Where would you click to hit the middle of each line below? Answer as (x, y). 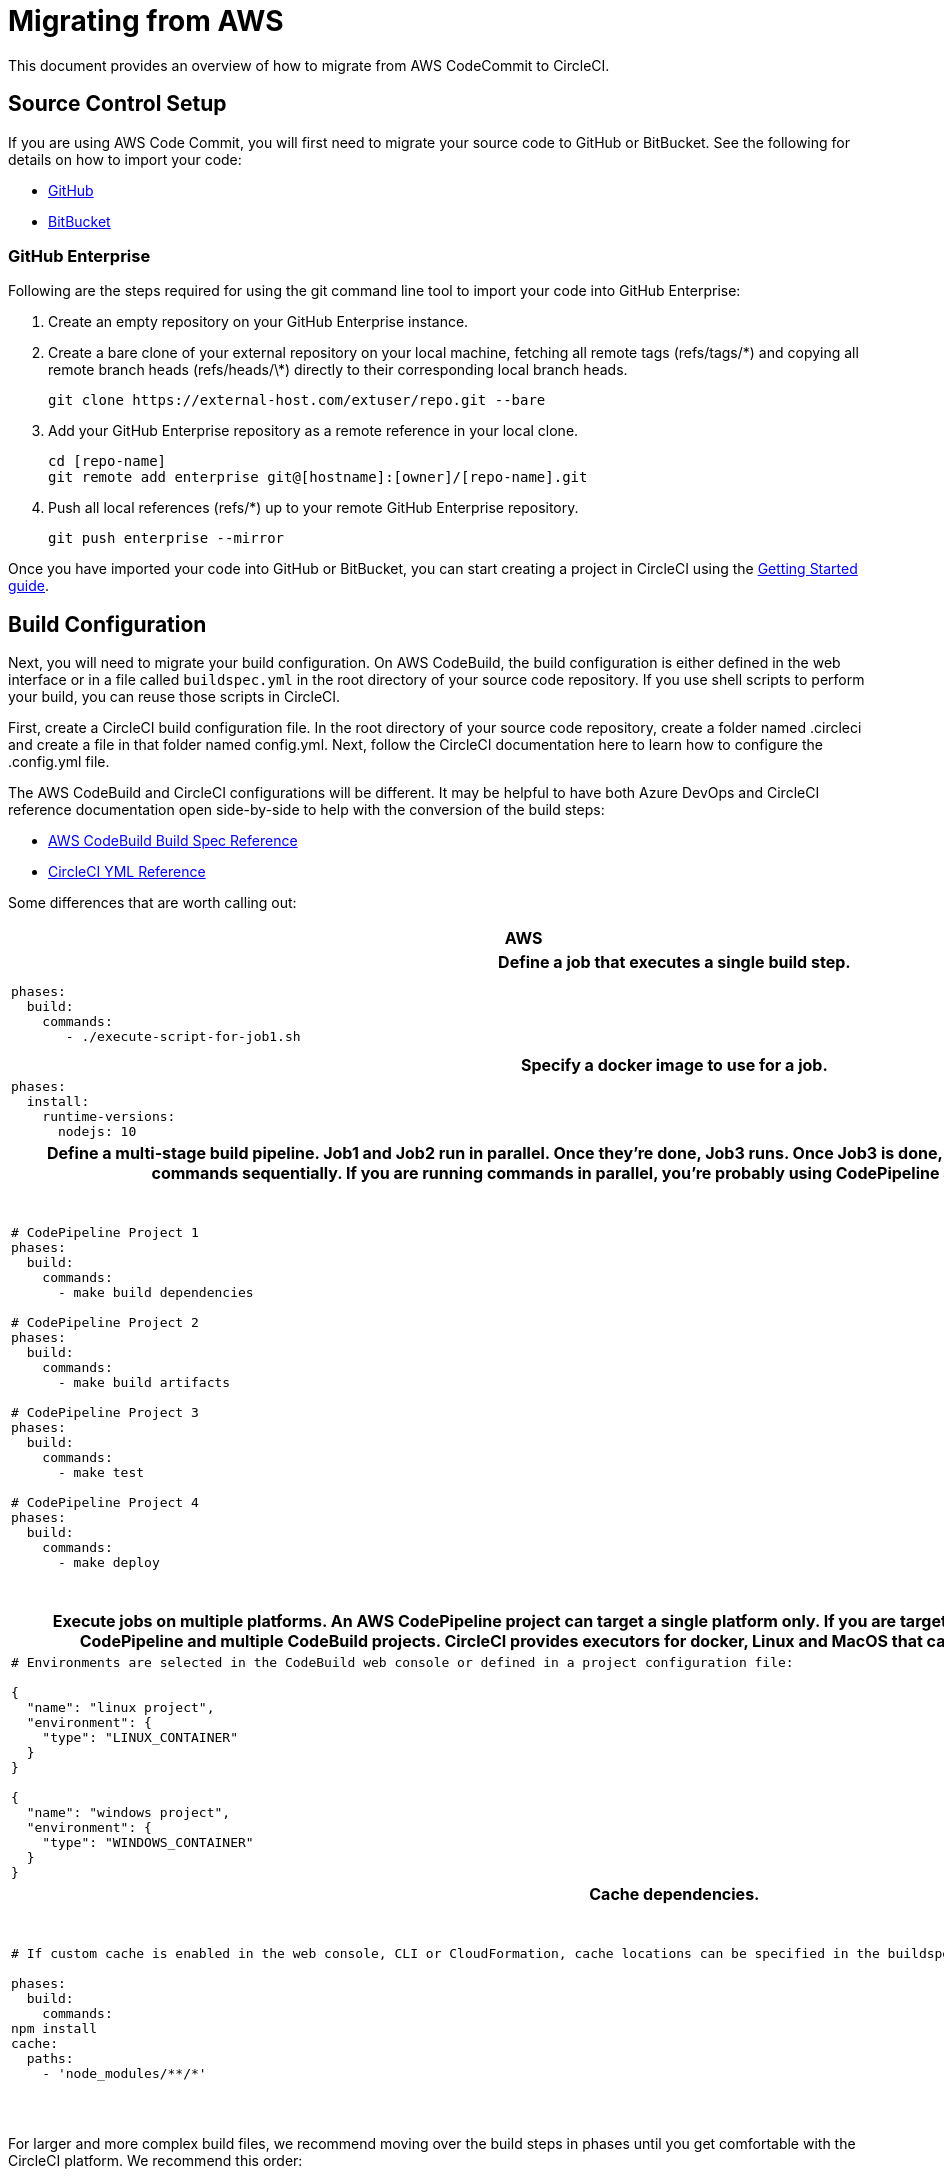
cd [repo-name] (107, 461)
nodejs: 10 (97, 1132)
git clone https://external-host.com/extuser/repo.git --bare (297, 400)
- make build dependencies (155, 1292)
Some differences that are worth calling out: (152, 903)
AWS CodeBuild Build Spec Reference (173, 841)
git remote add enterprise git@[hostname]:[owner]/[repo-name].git (318, 477)
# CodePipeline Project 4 (105, 1502)
